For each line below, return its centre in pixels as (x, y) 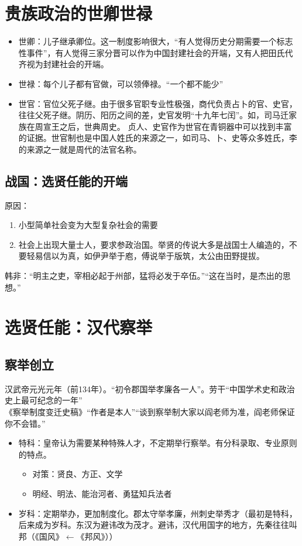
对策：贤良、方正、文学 (78, 474)
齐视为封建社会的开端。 (64, 64)
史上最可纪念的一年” (44, 400)
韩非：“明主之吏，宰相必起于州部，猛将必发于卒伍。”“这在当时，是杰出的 (144, 276)
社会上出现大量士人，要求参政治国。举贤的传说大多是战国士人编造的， (154, 244)
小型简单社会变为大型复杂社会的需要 (88, 225)
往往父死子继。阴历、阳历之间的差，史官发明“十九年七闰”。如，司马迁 (154, 115)
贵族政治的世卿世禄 (79, 13)
